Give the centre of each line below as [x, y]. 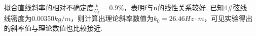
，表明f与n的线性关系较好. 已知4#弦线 [185, 7]
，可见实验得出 [228, 18]
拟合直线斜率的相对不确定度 [49, 7]
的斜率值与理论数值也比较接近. [53, 27]
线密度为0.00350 [29, 18]
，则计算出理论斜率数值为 [112, 18]
